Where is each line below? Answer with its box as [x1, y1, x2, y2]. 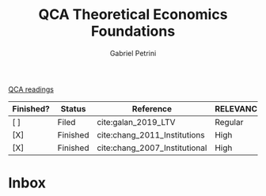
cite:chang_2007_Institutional [97, 142, 207, 153]
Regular [215, 116, 244, 127]
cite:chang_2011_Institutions [97, 129, 206, 140]
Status [60, 103, 86, 114]
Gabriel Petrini [109, 48, 157, 58]
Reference [131, 103, 173, 114]
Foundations [90, 22, 176, 40]
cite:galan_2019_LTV [97, 116, 176, 127]
